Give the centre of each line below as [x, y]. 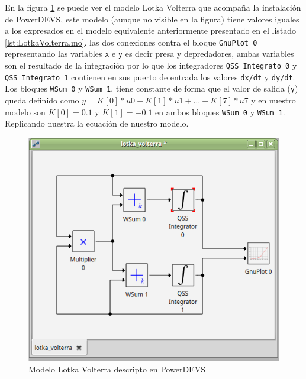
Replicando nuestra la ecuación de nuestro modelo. [97, 123]
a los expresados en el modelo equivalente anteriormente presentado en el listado [151, 30]
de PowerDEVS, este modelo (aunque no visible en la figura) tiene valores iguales [152, 19]
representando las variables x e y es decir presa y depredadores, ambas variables [149, 54]
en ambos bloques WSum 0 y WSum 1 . [220, 111]
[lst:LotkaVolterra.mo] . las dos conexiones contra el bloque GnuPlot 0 [131, 42]
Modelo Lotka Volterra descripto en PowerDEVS [117, 369]
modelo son [25, 111]
